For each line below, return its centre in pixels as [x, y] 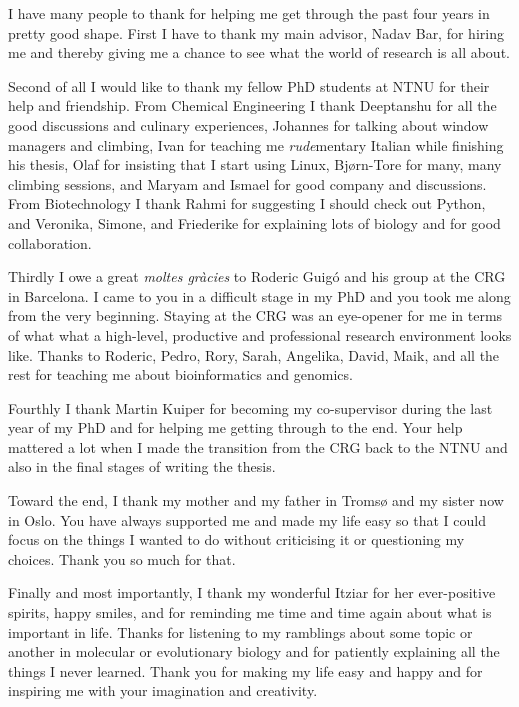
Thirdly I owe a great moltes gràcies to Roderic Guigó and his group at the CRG [257, 276]
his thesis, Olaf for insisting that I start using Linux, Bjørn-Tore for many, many [255, 164]
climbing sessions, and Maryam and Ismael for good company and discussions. [247, 183]
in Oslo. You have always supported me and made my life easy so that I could [247, 519]
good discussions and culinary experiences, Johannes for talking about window [248, 124]
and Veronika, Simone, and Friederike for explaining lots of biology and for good [254, 222]
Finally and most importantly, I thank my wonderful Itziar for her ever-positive [252, 592]
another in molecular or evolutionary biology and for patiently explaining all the [254, 651]
